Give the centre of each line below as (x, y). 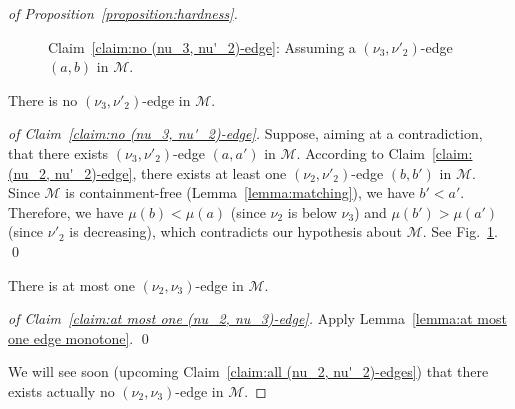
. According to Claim (360, 152)
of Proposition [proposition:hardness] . (123, 13)
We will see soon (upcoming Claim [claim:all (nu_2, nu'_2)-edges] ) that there (248, 371)
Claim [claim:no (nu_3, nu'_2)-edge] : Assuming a (202, 46)
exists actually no (61, 390)
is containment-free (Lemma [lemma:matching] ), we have (240, 192)
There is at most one (71, 284)
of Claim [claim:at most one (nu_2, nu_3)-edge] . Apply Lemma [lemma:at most (257, 318)
